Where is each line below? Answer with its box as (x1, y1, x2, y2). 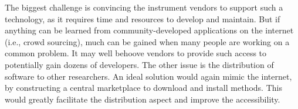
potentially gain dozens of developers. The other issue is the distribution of (5, 58, 274, 70)
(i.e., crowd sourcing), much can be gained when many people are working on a (5, 35, 290, 47)
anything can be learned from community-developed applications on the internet (5, 24, 294, 36)
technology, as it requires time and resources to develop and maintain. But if (5, 12, 280, 25)
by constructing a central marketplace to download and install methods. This (5, 81, 282, 94)
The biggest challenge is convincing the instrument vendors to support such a (5, 1, 283, 13)
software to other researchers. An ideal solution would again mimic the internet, (5, 70, 292, 82)
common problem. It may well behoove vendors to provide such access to (5, 47, 267, 59)
